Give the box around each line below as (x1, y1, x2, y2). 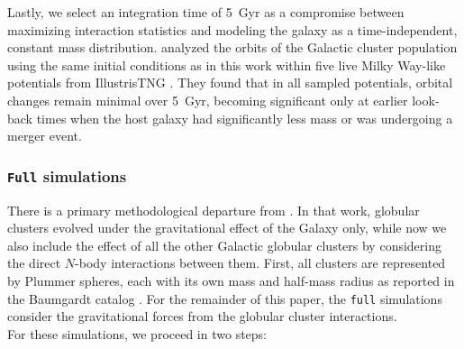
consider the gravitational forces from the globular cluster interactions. (7, 307, 397, 326)
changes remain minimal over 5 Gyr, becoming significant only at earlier (7, 90, 408, 109)
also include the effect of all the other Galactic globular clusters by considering (7, 235, 441, 254)
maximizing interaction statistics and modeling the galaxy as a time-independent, (7, 20, 458, 39)
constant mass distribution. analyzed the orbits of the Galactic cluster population (7, 38, 458, 57)
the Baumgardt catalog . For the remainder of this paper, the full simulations (7, 289, 442, 308)
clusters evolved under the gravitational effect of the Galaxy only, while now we (7, 218, 447, 237)
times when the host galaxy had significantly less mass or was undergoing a (36, 108, 453, 127)
